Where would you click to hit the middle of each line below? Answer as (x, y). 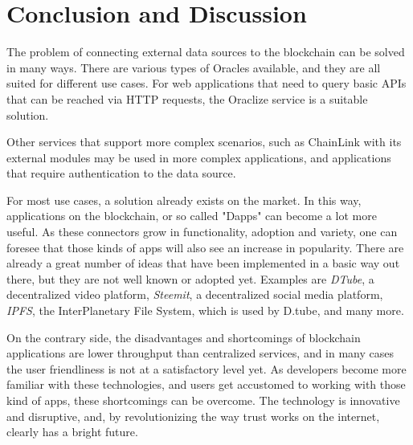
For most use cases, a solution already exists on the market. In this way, (184, 200)
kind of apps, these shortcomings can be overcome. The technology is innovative (203, 400)
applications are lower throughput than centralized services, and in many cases (200, 353)
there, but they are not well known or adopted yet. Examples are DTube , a (190, 278)
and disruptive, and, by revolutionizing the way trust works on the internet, (193, 416)
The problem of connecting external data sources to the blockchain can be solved (206, 52)
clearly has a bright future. (72, 432)
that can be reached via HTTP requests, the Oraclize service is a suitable (187, 98)
